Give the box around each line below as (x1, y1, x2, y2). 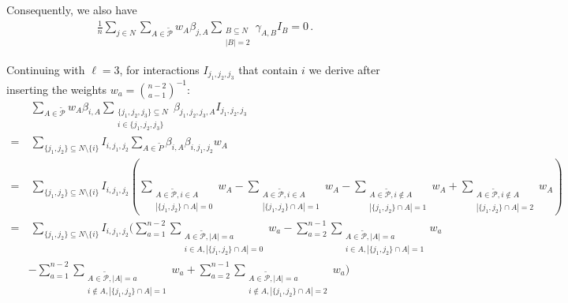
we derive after (308, 61, 380, 77)
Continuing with (6, 61, 85, 77)
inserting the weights (6, 80, 106, 97)
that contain (238, 61, 298, 77)
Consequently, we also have (6, 2, 137, 17)
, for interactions (119, 61, 200, 77)
